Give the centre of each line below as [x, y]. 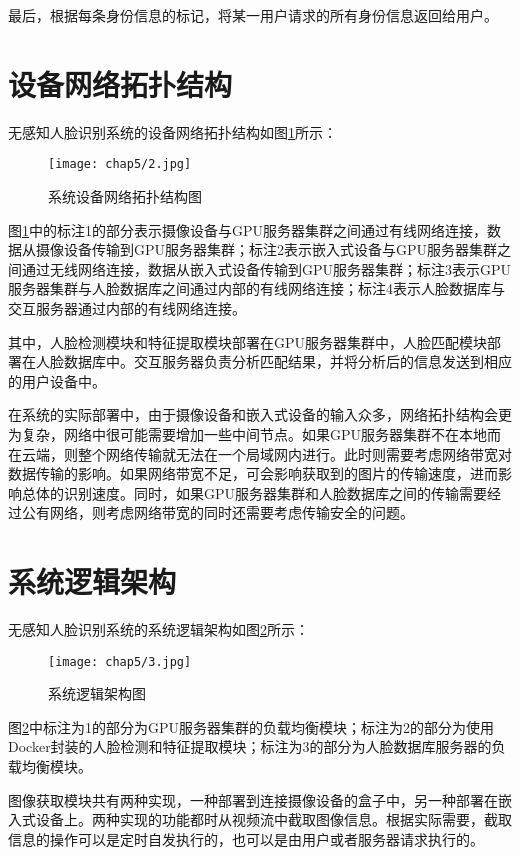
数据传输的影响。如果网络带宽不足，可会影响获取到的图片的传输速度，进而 [253, 473]
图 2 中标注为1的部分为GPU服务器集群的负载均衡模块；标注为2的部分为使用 [251, 726]
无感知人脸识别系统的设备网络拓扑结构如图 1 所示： [172, 131]
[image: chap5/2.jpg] [120, 164]
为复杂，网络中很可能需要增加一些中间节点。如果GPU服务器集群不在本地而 [255, 433]
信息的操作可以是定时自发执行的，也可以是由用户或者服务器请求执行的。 [246, 838]
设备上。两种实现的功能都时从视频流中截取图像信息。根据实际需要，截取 [273, 819]
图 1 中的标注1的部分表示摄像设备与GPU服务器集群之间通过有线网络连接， [248, 229]
